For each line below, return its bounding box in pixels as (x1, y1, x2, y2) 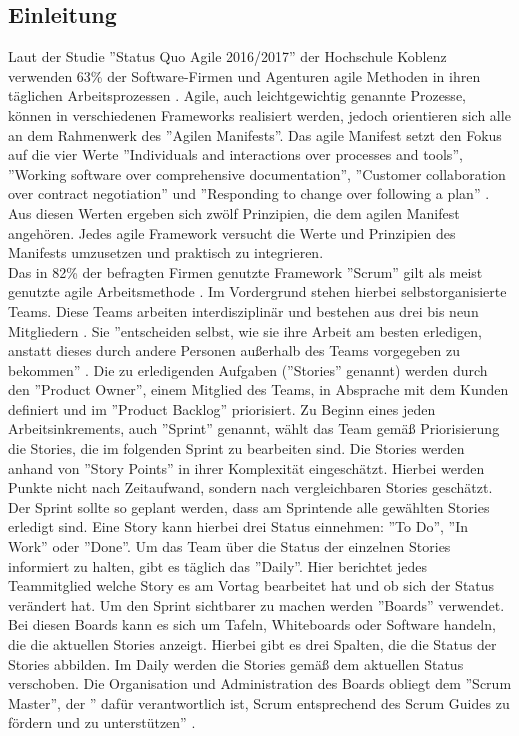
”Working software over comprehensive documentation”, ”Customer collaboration (8, 163, 506, 184)
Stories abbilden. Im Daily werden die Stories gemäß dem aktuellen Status (8, 653, 464, 674)
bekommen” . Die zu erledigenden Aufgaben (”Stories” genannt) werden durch (8, 359, 488, 380)
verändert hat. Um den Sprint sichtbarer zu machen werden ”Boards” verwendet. (8, 594, 505, 615)
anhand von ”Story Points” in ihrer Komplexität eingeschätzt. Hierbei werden (8, 457, 485, 478)
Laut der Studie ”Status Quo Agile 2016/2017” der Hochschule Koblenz (8, 46, 447, 67)
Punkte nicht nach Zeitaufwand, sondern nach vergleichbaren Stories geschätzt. (8, 477, 493, 498)
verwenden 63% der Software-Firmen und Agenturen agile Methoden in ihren (8, 65, 481, 86)
